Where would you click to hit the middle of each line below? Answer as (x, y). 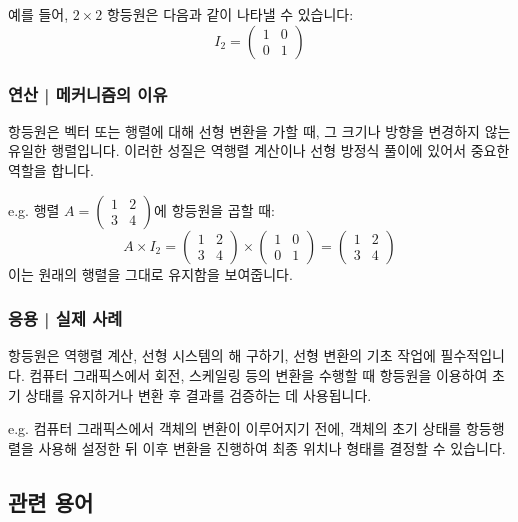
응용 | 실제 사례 (65, 318)
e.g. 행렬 (34, 209)
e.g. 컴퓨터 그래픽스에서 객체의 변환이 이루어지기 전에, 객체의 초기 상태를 (235, 428)
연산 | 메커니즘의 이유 (88, 93)
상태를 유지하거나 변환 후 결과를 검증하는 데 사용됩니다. (198, 394)
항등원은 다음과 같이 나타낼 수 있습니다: (230, 14)
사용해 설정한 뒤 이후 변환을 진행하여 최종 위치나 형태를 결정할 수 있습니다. (272, 447)
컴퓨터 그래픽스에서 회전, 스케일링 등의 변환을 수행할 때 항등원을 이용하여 (258, 375)
